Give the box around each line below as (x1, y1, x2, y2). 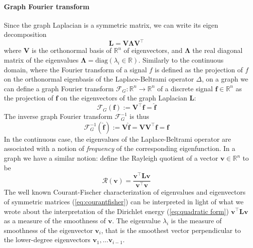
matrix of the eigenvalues (4, 55, 79, 65)
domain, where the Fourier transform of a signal (4, 64, 147, 74)
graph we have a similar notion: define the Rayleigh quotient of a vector (4, 153, 218, 163)
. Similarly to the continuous (138, 55, 224, 65)
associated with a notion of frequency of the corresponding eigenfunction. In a (4, 143, 235, 153)
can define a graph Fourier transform (4, 83, 114, 93)
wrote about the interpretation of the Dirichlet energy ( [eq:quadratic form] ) (4, 206, 229, 216)
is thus (129, 111, 149, 121)
